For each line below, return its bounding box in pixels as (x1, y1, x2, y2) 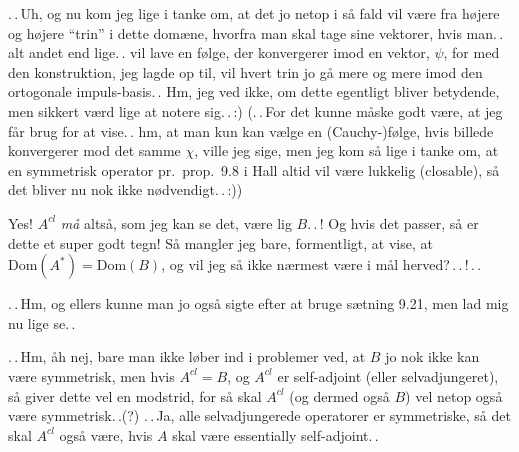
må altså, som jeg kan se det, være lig (60, 212, 292, 233)
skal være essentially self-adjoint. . (172, 424, 379, 445)
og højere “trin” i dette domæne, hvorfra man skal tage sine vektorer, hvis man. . (8, 22, 504, 43)
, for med (443, 42, 500, 63)
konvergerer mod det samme (8, 140, 181, 161)
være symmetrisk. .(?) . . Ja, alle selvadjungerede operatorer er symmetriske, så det (8, 405, 511, 426)
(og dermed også (289, 385, 390, 406)
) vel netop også (405, 385, 503, 406)
